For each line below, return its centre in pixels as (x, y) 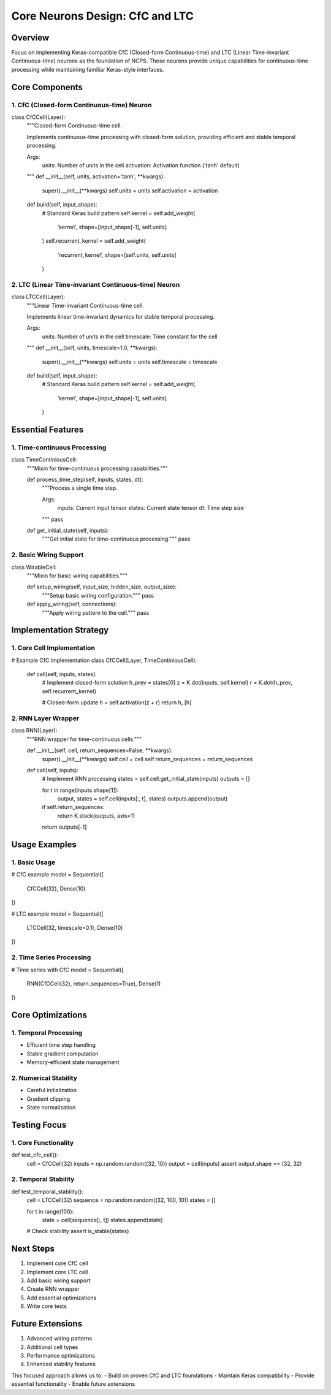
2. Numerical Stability (44, 1078)
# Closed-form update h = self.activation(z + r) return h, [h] (117, 702)
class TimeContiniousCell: (44, 460)
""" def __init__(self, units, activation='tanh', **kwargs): (96, 177)
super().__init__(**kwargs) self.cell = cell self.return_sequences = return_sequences (147, 759)
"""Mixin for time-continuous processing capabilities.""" (97, 468)
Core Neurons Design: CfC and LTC (103, 16)
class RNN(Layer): (34, 731)
